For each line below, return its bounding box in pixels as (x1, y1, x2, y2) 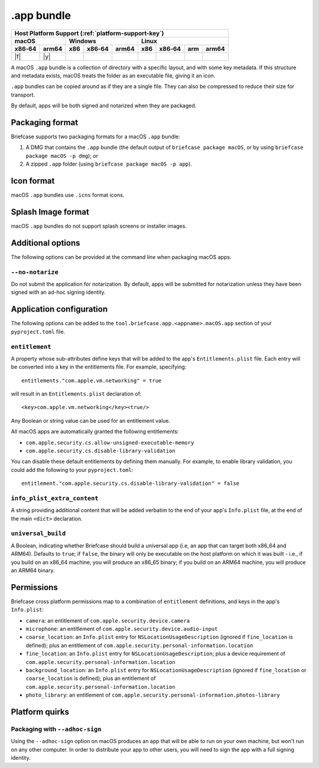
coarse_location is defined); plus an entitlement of (25, 675, 156, 682)
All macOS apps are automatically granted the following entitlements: (11, 428, 180, 435)
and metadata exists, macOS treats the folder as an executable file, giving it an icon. (11, 72, 216, 79)
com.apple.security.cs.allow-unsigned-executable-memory (25, 439, 194, 446)
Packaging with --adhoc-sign (11, 725, 102, 733)
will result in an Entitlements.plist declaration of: (11, 390, 142, 397)
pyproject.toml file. (11, 328, 66, 335)
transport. (11, 91, 35, 98)
